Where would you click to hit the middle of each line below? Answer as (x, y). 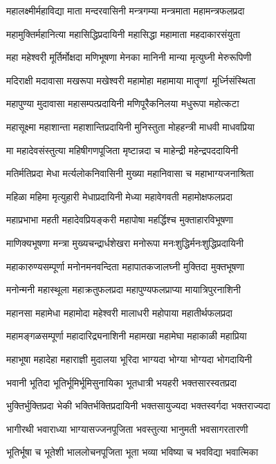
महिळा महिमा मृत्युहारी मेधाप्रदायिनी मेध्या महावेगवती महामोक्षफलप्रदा (119, 196)
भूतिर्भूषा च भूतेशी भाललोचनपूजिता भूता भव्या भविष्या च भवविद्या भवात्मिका (132, 452)
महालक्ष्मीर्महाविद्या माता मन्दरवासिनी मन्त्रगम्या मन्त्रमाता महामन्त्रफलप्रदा (126, 10)
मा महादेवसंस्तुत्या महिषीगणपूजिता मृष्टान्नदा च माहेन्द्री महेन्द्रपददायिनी (122, 150)
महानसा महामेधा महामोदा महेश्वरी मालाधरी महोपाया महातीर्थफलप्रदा (120, 312)
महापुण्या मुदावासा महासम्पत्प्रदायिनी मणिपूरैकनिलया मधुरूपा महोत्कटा (123, 103)
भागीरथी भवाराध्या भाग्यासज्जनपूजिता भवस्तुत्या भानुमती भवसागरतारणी (127, 428)
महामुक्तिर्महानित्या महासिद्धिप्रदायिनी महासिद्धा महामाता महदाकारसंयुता (123, 34)
